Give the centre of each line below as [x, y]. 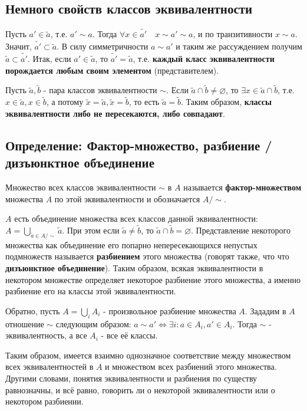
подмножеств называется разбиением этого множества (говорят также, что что [147, 256]
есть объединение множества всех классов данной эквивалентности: [136, 218]
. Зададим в [265, 310]
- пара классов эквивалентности [100, 90]
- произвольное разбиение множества [170, 310]
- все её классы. [129, 335]
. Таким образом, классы [226, 102]
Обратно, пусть [33, 310]
